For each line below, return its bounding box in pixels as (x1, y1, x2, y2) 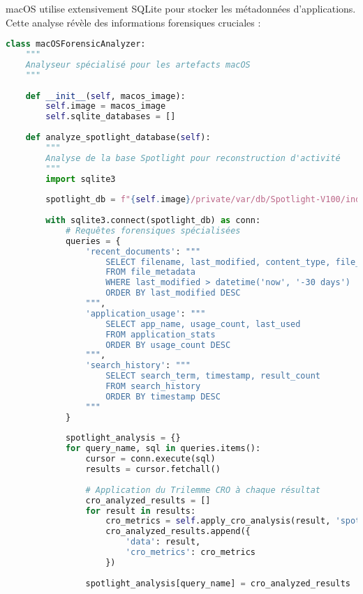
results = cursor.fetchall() (85, 464, 221, 475)
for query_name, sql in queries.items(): (65, 443, 261, 454)
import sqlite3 (45, 174, 116, 184)
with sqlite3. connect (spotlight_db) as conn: (45, 215, 261, 226)
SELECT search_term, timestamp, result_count (105, 371, 321, 381)
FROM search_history (105, 381, 201, 392)
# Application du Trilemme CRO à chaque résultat (85, 485, 321, 495)
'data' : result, (125, 537, 201, 547)
